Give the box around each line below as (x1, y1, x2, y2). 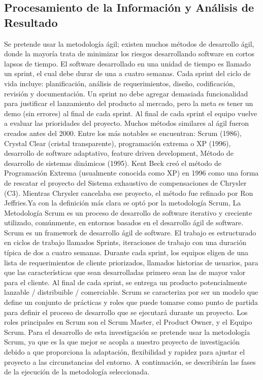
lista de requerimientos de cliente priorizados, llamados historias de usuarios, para (4, 257, 258, 267)
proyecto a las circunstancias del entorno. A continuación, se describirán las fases (4, 356, 256, 367)
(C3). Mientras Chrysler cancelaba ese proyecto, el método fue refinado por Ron (4, 187, 253, 198)
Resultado (4, 14, 58, 30)
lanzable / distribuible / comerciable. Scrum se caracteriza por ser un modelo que (4, 287, 258, 297)
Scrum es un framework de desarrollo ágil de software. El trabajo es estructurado (4, 227, 256, 237)
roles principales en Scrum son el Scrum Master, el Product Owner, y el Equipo (4, 317, 252, 327)
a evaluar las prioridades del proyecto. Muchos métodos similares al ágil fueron (4, 118, 249, 128)
